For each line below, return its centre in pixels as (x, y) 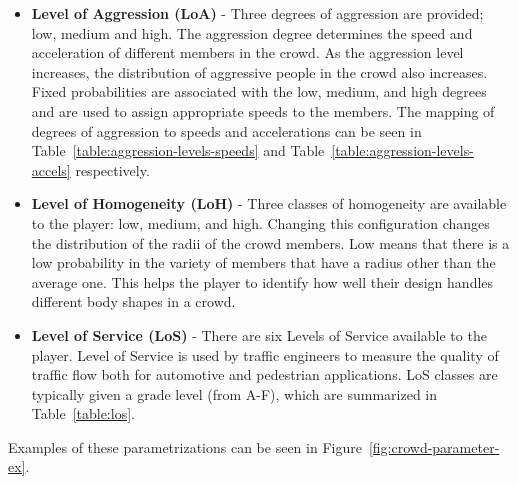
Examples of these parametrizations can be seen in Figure (185, 446)
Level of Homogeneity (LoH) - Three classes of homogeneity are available (269, 203)
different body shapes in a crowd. (133, 301)
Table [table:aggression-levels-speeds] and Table (178, 150)
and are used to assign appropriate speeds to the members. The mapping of (263, 110)
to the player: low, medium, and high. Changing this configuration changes (260, 222)
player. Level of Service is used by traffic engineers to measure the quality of (265, 354)
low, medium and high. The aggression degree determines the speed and (252, 32)
